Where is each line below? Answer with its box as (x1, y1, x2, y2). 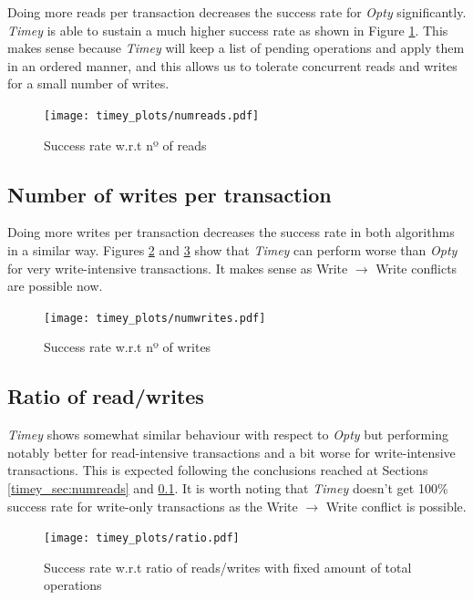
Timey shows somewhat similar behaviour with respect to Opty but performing (7, 425, 448, 444)
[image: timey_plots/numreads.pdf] (44, 109, 260, 122)
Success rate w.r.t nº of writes (44, 337, 211, 357)
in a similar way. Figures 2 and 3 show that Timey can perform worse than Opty (7, 241, 458, 260)
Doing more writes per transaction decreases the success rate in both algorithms (7, 222, 455, 242)
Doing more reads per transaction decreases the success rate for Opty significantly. (7, 3, 467, 21)
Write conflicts (375, 258, 458, 277)
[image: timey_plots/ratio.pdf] (44, 532, 240, 545)
